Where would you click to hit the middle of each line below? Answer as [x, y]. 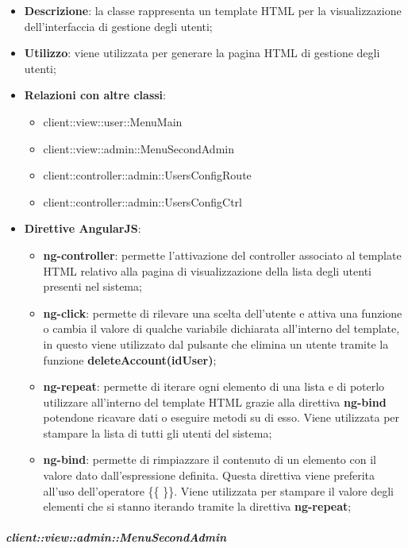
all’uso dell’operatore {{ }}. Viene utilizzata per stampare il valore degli [218, 490]
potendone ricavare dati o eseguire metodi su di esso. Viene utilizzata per [221, 417]
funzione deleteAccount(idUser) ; [130, 359]
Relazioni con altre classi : [95, 95]
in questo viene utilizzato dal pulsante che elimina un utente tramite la [216, 343]
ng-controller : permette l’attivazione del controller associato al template [222, 255]
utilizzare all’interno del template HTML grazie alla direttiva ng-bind [215, 401]
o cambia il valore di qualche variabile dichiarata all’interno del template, [221, 328]
